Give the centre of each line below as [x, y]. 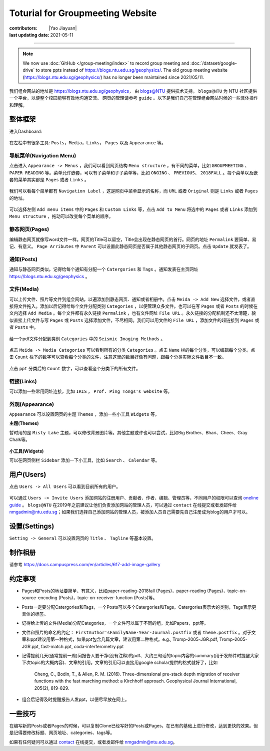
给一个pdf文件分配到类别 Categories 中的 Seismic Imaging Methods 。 [87, 339]
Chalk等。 [19, 440]
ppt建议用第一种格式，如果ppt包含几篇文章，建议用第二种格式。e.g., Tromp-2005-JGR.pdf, [124, 639]
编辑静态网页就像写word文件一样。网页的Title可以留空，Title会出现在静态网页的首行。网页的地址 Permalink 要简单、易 [133, 239]
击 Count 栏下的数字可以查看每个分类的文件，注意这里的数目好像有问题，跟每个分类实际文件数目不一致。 [118, 357]
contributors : [23, 28]
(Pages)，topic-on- [227, 591]
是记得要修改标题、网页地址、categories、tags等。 [62, 733]
